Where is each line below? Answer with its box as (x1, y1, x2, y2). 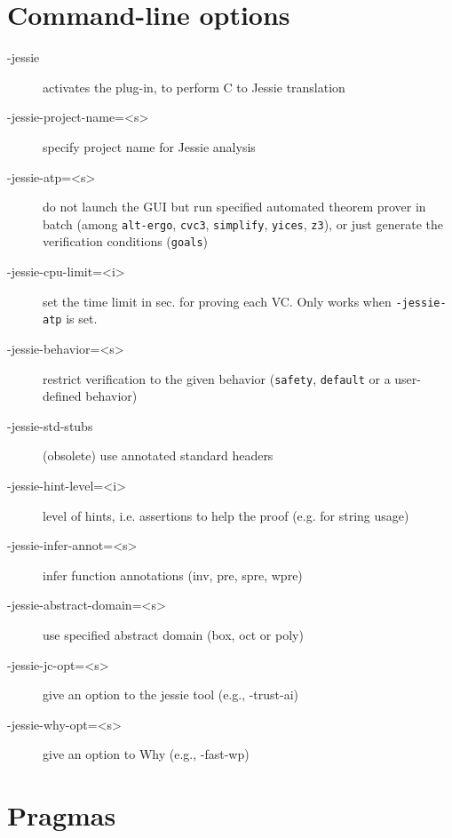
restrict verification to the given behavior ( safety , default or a (43, 369, 391, 387)
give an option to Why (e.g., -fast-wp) (43, 745, 250, 763)
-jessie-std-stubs (7, 416, 93, 435)
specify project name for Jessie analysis (43, 137, 256, 156)
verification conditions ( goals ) (43, 232, 209, 251)
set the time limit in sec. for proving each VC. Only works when (43, 291, 392, 310)
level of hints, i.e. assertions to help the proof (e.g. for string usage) (43, 506, 409, 524)
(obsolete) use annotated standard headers (43, 446, 274, 465)
